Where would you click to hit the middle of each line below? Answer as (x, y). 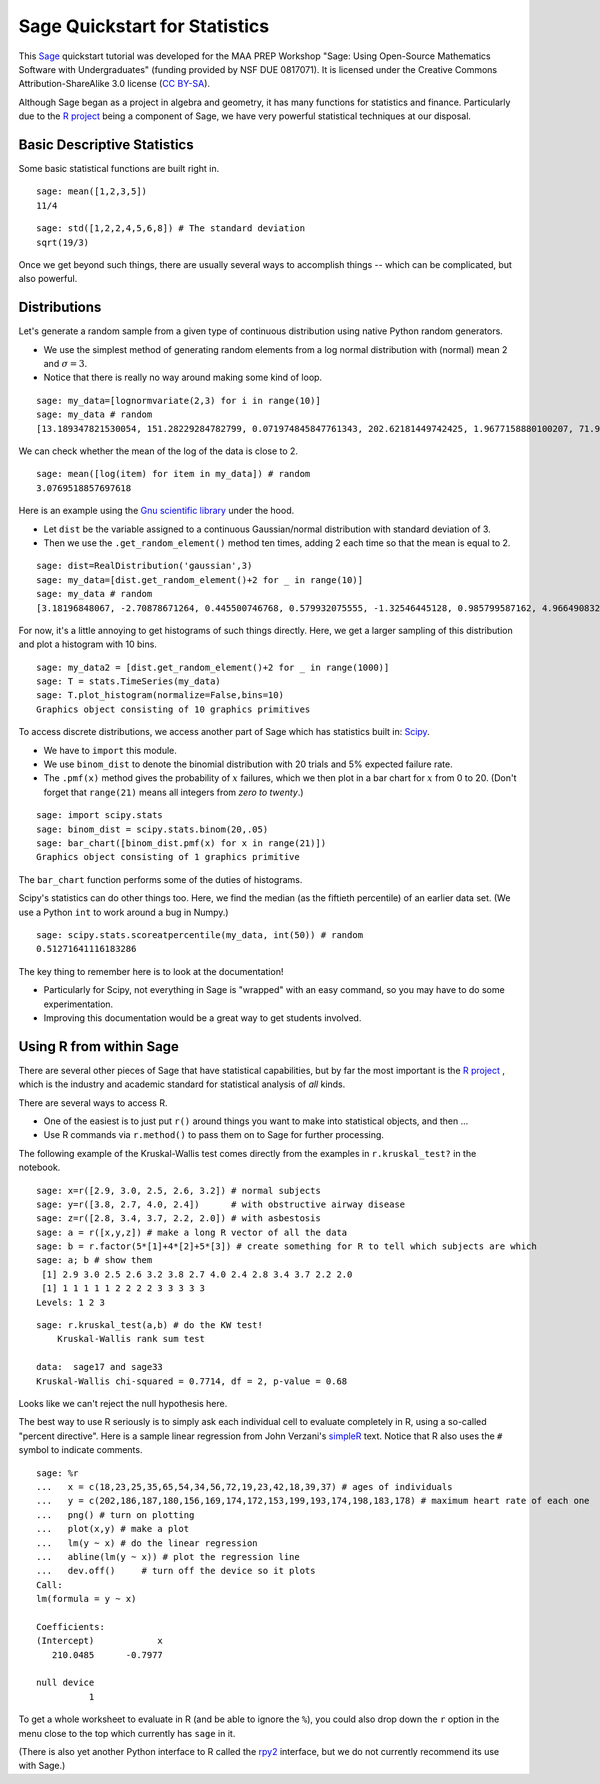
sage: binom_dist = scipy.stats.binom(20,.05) (152, 829)
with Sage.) (42, 1766)
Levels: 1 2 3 (70, 1302)
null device (65, 1683)
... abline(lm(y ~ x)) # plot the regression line (168, 1556)
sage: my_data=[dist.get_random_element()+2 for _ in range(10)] (200, 579)
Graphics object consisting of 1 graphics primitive (168, 857)
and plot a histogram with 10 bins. (87, 644)
